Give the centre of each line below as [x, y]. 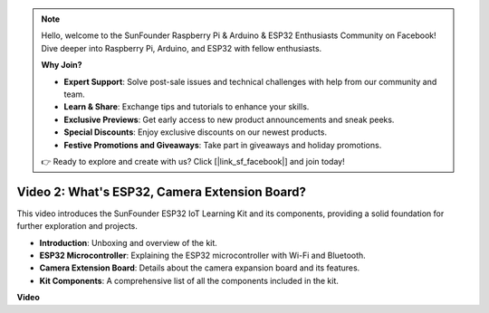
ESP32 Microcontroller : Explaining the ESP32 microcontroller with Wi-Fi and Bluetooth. [202, 255]
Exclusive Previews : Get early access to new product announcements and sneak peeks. [229, 119]
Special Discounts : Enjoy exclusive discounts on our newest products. [196, 132]
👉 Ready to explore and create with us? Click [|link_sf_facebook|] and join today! [193, 161]
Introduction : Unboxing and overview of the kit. [128, 242]
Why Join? [62, 65]
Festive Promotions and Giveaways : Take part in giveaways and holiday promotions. [223, 145]
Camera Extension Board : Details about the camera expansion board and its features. [200, 268]
